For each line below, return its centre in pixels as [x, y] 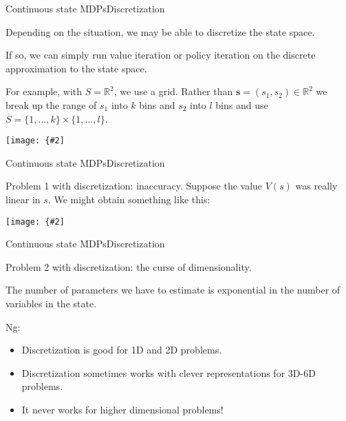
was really [316, 186]
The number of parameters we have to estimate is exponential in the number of [173, 290]
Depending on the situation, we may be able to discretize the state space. [160, 31]
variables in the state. [51, 304]
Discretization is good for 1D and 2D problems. [122, 350]
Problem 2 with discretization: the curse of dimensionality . [129, 266]
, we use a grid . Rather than [173, 91]
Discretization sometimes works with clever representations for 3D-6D [169, 372]
